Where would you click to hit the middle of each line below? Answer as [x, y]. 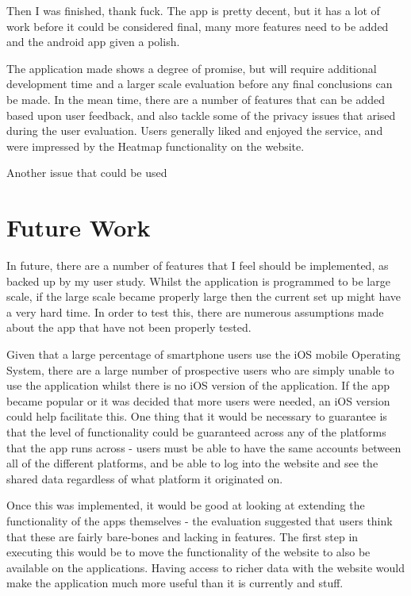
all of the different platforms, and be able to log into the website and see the [192, 463]
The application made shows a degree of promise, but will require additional [192, 68]
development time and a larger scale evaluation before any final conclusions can [200, 84]
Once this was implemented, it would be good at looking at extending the [186, 505]
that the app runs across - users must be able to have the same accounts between [204, 447]
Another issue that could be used [87, 173]
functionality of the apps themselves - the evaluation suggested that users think [200, 520]
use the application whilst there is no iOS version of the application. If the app [198, 385]
